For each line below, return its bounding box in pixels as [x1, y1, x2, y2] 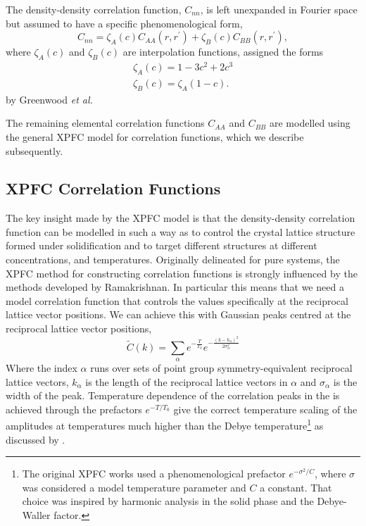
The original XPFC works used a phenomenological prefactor [22, 466, 286, 481]
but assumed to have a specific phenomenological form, [6, 15, 243, 30]
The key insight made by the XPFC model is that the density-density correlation [6, 211, 355, 225]
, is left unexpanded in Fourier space [200, 2, 358, 16]
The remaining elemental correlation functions [6, 115, 205, 130]
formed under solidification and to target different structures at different [6, 238, 317, 253]
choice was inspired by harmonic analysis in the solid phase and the [22, 494, 314, 508]
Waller [22, 508, 51, 522]
